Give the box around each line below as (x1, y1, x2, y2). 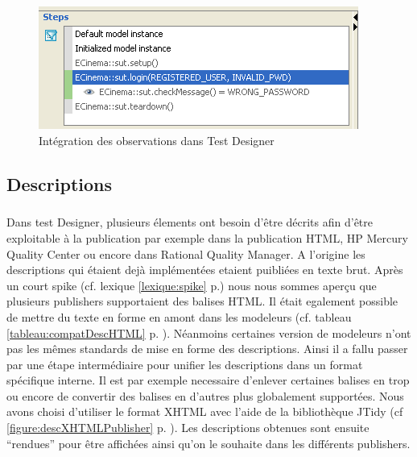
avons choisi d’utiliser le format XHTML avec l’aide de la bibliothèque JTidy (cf (6, 403, 403, 420)
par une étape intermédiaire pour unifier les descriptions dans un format (6, 355, 363, 372)
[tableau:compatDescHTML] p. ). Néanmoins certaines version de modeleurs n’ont (6, 324, 411, 341)
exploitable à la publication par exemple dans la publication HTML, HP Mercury (6, 229, 408, 246)
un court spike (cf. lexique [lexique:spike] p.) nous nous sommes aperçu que (6, 276, 377, 293)
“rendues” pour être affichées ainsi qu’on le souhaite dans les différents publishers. (6, 434, 411, 451)
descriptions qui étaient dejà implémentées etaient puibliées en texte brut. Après (6, 261, 403, 278)
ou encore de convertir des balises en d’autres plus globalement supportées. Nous (6, 387, 404, 404)
